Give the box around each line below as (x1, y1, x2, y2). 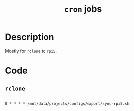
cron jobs (64, 3, 102, 15)
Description (5, 31, 54, 43)
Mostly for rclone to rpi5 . (5, 48, 57, 54)
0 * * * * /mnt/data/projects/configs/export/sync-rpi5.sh (5, 101, 130, 106)
